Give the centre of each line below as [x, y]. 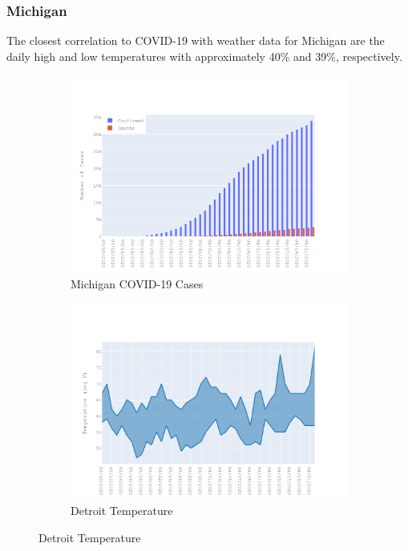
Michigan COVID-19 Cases [137, 283]
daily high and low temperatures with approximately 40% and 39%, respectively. [204, 56]
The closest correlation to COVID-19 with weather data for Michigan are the [196, 40]
